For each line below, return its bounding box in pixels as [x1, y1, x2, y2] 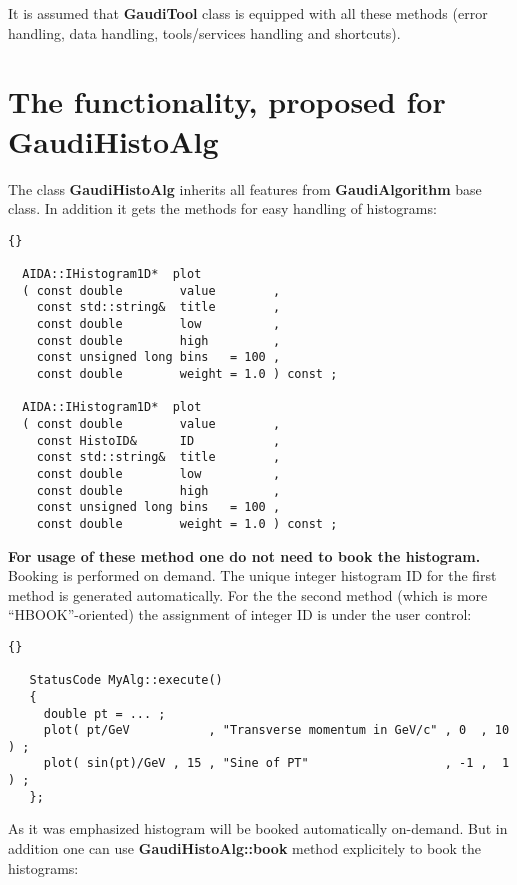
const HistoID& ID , [36, 433, 281, 448]
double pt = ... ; [43, 706, 166, 721]
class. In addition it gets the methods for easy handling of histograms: [8, 198, 437, 219]
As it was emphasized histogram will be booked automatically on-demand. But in [8, 818, 508, 839]
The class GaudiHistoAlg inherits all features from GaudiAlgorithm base [8, 178, 482, 199]
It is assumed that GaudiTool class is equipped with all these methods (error [8, 3, 488, 23]
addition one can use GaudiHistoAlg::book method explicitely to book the [8, 838, 482, 859]
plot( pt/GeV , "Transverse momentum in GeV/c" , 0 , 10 [43, 723, 510, 738]
